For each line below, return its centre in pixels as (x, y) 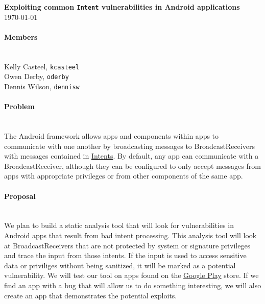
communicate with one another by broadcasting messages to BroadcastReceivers (129, 146)
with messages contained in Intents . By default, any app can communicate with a (131, 156)
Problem (19, 106)
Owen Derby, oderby (37, 76)
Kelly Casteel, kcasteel (42, 66)
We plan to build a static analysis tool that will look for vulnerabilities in (119, 225)
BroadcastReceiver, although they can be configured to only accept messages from (132, 166)
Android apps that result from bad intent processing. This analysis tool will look (130, 235)
